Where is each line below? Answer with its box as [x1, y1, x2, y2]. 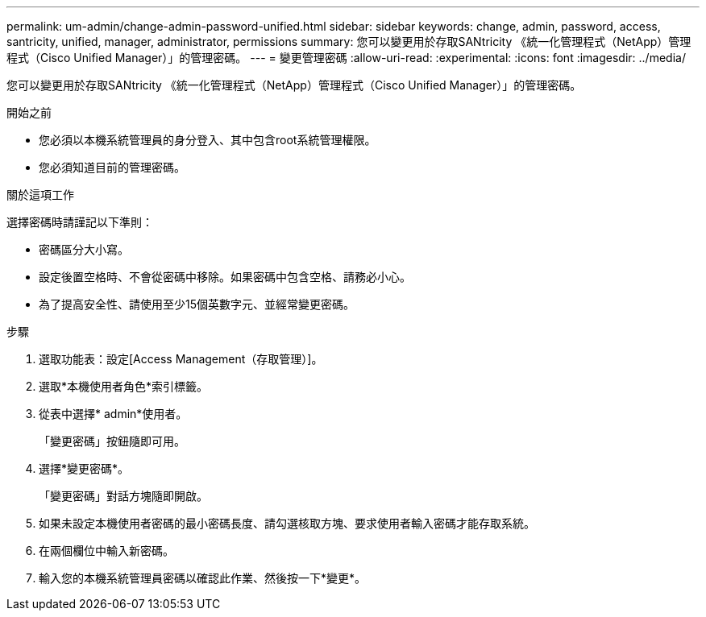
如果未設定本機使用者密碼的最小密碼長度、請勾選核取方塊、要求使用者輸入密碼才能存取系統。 [39, 516, 535, 530]
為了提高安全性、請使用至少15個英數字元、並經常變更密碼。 [39, 297, 355, 311]
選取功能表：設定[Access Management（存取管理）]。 [39, 352, 323, 366]
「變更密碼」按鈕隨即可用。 [39, 434, 185, 448]
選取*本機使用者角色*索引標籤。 [39, 379, 209, 393]
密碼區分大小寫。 [39, 242, 129, 256]
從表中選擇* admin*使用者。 [39, 407, 188, 420]
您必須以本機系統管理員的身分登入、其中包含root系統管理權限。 [39, 133, 376, 147]
